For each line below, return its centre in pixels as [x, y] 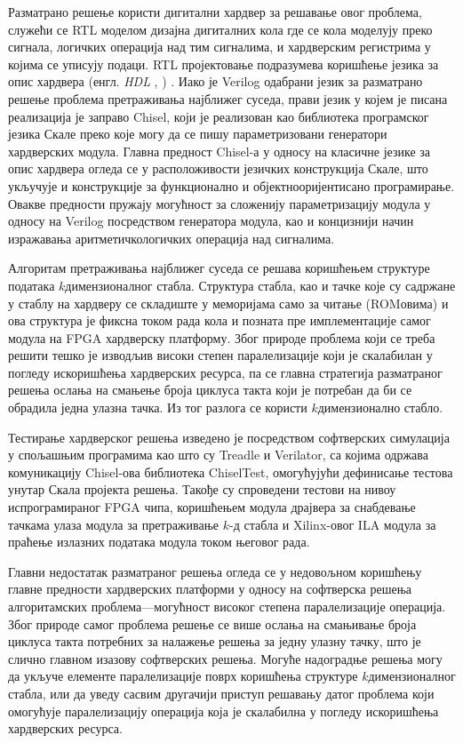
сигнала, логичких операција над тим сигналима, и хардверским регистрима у [220, 47]
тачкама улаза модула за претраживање [114, 524]
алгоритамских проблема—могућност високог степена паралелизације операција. [227, 606]
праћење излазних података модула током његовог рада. [159, 542]
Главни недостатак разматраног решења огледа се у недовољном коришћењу [215, 571]
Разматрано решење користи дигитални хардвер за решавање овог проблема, [215, 12]
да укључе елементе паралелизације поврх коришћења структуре [183, 676]
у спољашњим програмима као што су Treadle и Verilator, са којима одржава [218, 455]
